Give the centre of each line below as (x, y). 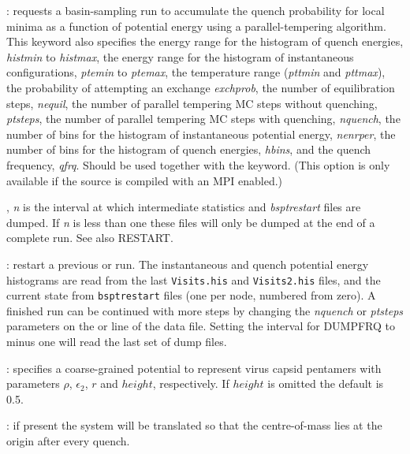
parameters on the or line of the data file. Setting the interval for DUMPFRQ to (201, 326)
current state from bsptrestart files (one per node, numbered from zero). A (191, 295)
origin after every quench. (68, 440)
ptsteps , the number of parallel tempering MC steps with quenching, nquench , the (203, 119)
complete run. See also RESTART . (90, 238)
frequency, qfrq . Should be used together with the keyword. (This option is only (198, 164)
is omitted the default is (326, 383)
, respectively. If (191, 383)
